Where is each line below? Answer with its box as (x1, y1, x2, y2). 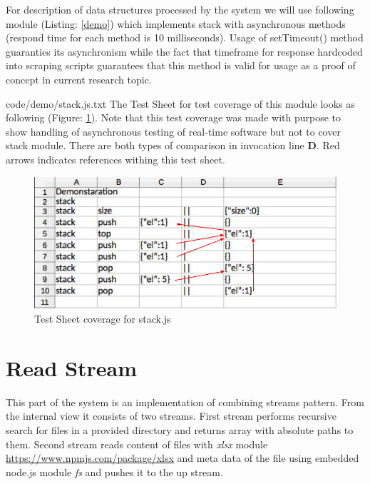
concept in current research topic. (6, 71, 152, 86)
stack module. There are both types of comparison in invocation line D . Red (6, 138, 340, 153)
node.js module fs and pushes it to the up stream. (6, 464, 223, 479)
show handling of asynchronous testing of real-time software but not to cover (6, 123, 341, 138)
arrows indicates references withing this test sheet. (6, 151, 225, 166)
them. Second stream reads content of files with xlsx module (6, 436, 268, 451)
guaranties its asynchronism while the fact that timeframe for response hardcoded (6, 44, 363, 59)
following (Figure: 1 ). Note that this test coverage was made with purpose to (6, 110, 341, 125)
